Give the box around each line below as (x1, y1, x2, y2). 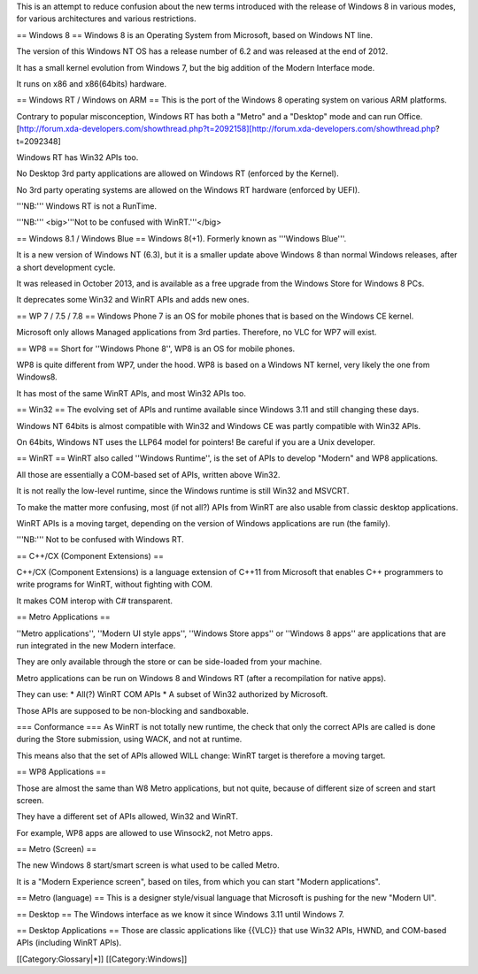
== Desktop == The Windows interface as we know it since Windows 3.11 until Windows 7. (16, 909, 345, 919)
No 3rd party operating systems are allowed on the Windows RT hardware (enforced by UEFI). (16, 184, 360, 195)
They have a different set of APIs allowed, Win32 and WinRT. (16, 811, 239, 822)
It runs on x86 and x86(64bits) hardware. (16, 78, 167, 88)
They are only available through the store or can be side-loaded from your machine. (16, 656, 322, 667)
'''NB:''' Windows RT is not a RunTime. (16, 201, 157, 211)
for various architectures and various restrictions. (16, 13, 197, 24)
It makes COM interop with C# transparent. (16, 595, 173, 606)
